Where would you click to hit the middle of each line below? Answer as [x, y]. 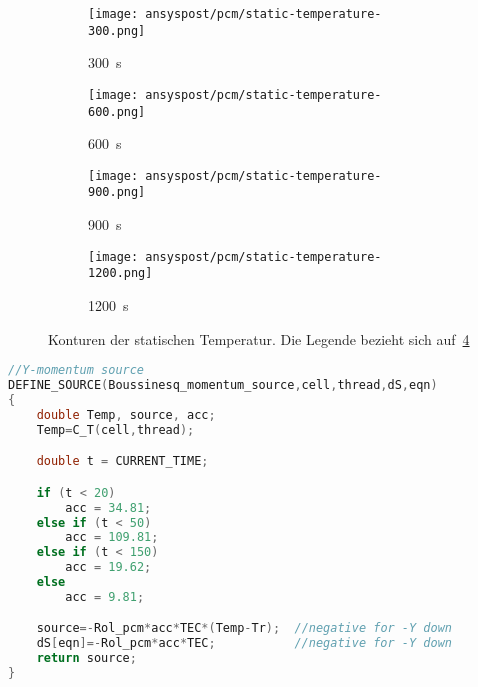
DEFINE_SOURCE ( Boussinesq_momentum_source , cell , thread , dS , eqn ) [223, 385]
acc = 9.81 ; [105, 596]
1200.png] [120, 273]
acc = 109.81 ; [112, 537]
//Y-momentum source [76, 370]
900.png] [117, 192]
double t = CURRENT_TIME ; [122, 461]
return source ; [86, 658]
